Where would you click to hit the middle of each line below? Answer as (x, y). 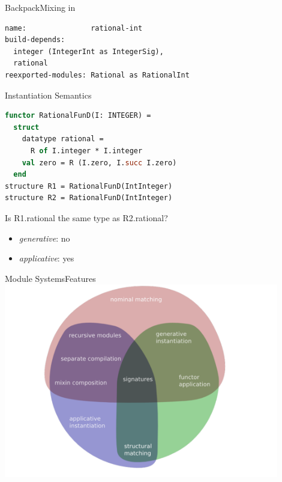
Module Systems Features (50, 278)
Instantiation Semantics (48, 95)
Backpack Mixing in (40, 7)
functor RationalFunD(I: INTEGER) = (78, 116)
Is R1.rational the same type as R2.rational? (86, 217)
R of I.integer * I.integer (86, 151)
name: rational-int (74, 28)
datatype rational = (63, 139)
